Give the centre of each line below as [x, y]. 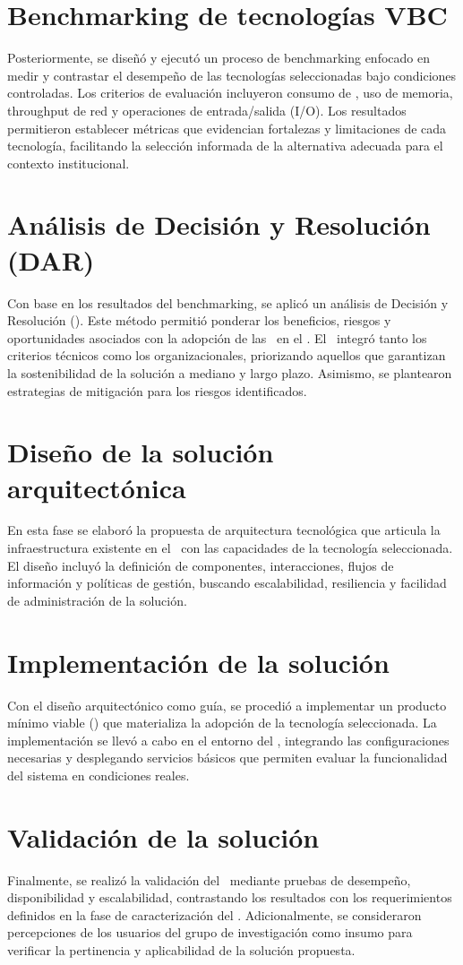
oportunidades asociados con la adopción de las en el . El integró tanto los [217, 337]
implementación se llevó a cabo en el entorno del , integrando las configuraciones [228, 740]
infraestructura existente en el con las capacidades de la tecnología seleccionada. [230, 548]
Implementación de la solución [198, 662]
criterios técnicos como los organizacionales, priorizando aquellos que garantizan [227, 355]
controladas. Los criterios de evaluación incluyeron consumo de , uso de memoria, [230, 93]
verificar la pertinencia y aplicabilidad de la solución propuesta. [181, 950]
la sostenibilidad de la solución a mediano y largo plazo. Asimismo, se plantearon [230, 372]
